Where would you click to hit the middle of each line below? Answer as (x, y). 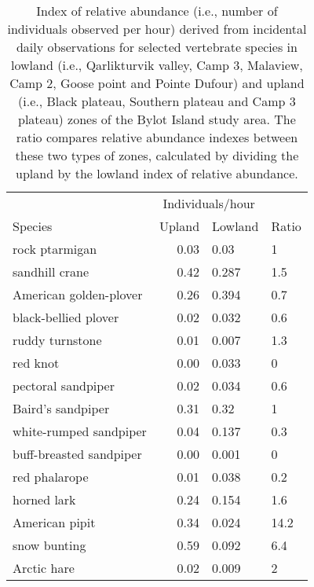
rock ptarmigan (55, 249)
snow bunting (49, 545)
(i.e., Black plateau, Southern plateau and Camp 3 (157, 101)
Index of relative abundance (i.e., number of (157, 11)
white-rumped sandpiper (80, 431)
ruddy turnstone (57, 340)
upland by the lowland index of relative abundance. (157, 173)
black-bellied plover (66, 317)
